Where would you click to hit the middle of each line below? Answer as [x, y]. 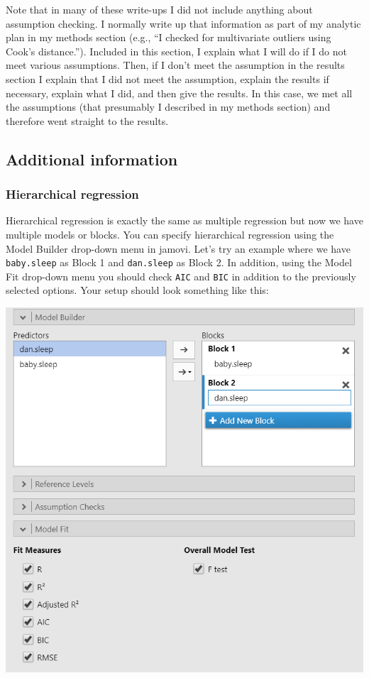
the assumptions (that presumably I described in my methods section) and [168, 107]
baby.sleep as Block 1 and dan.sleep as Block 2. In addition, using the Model [179, 262]
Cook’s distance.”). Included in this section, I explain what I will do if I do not [176, 51]
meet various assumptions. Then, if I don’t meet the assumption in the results [175, 65]
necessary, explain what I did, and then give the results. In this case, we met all [179, 93]
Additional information [92, 159]
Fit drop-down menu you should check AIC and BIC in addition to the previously [181, 276]
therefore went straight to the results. [87, 120]
